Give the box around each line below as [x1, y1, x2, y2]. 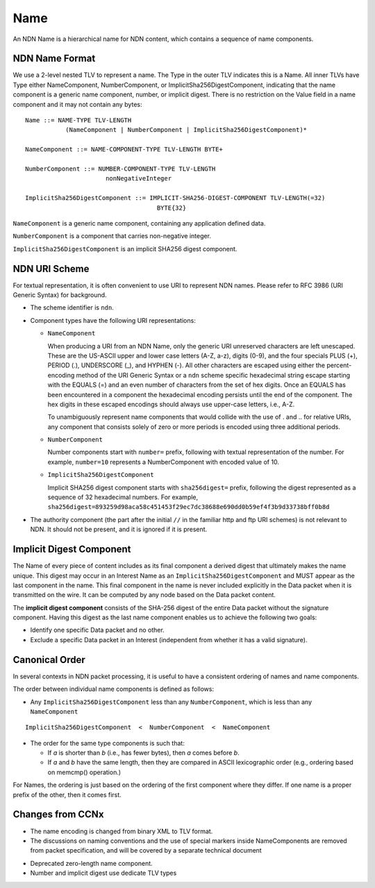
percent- [326, 361, 352, 369]
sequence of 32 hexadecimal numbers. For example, [47, 493, 199, 501]
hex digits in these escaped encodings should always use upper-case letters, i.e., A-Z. [47, 400, 295, 408]
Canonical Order [12, 653, 86, 666]
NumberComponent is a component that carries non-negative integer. [12, 232, 212, 240]
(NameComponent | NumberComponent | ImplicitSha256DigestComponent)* [65, 126, 308, 134]
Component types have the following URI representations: [30, 316, 196, 324]
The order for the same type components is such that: [30, 739, 185, 747]
